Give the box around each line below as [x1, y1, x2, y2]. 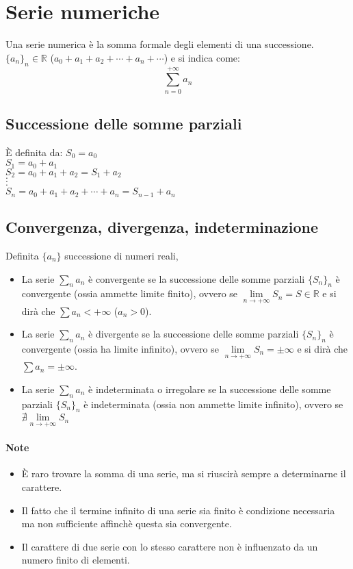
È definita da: [5, 144, 63, 159]
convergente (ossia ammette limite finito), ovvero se [21, 286, 238, 301]
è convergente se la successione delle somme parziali [88, 271, 305, 286]
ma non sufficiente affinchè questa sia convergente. [21, 516, 232, 531]
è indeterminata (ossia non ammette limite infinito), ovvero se [83, 396, 343, 411]
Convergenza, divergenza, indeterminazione [5, 216, 319, 238]
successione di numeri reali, [64, 249, 179, 262]
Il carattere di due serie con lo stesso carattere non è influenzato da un [21, 539, 318, 553]
